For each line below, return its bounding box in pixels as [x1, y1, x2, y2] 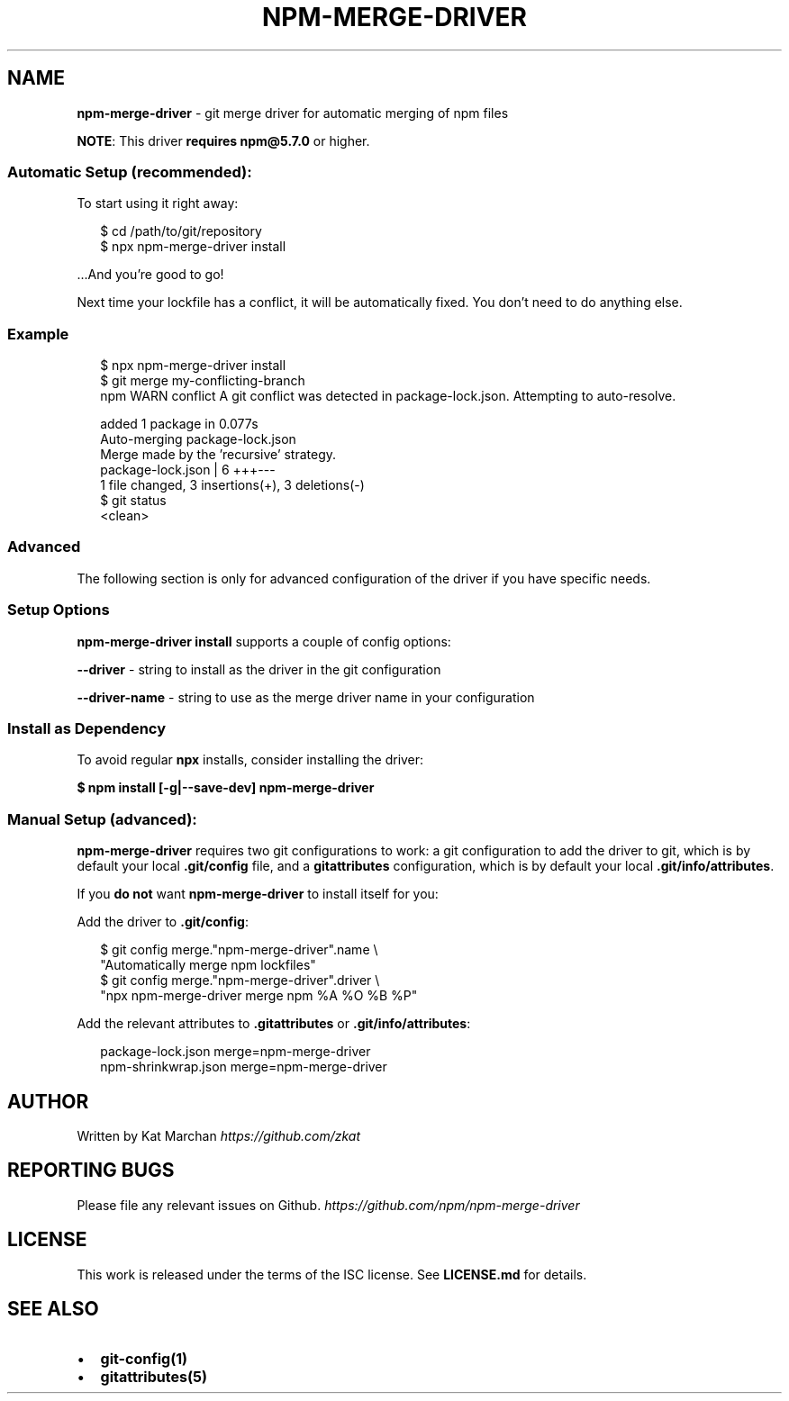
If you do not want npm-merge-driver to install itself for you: [77, 886, 439, 902]
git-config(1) [100, 1350, 188, 1369]
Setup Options [7, 601, 110, 619]
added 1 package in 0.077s [100, 416, 258, 432]
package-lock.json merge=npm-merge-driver [100, 1044, 371, 1060]
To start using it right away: [77, 195, 239, 212]
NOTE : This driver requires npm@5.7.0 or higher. [77, 132, 370, 149]
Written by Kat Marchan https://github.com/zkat [77, 1127, 360, 1143]
